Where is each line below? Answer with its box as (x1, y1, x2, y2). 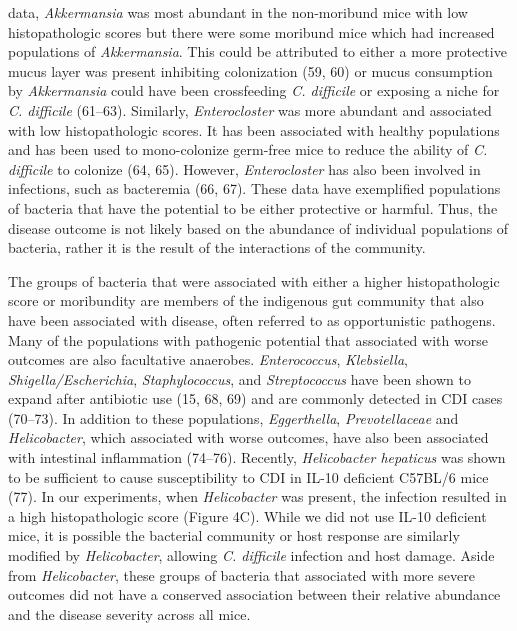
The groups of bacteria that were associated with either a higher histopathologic (8, 270, 500, 291)
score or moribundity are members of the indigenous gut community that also (8, 290, 484, 311)
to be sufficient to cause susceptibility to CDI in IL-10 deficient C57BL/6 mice (8, 466, 489, 487)
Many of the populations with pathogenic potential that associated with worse (8, 329, 488, 350)
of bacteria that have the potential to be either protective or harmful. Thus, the (8, 197, 498, 218)
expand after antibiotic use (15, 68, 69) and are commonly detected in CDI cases (8, 388, 503, 409)
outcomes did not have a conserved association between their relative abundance (8, 584, 501, 605)
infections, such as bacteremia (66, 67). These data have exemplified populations (8, 178, 501, 199)
